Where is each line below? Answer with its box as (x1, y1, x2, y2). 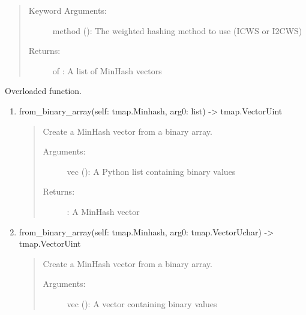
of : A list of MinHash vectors (52, 64, 162, 77)
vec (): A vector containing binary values (67, 297, 217, 310)
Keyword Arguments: (28, 4, 107, 16)
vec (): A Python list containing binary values (67, 165, 236, 177)
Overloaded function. (5, 84, 82, 97)
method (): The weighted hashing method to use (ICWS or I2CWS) (52, 24, 302, 37)
